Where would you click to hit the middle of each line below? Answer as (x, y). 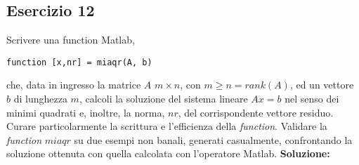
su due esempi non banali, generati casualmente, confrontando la (213, 139)
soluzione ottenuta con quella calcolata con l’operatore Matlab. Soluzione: (168, 153)
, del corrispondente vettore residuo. (256, 112)
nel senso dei (312, 99)
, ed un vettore (322, 85)
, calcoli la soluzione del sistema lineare (163, 99)
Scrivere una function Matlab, (71, 40)
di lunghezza (40, 99)
